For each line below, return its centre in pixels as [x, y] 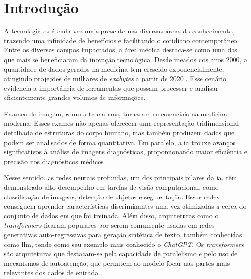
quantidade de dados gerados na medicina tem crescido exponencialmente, [114, 69]
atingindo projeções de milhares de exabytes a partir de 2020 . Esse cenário [115, 78]
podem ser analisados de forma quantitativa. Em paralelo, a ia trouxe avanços [120, 142]
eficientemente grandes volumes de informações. [75, 97]
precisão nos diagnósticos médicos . [56, 161]
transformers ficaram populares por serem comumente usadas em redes [109, 225]
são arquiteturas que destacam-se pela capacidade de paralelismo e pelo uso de [121, 254]
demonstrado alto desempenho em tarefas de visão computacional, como [111, 187]
